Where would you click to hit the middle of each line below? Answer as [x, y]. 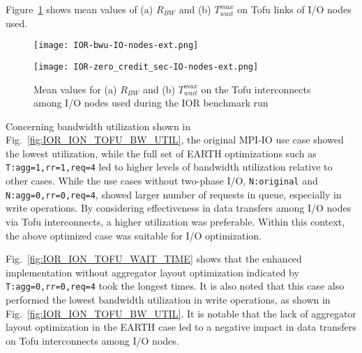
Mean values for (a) [75, 89]
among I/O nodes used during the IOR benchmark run [151, 103]
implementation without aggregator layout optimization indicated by [152, 272]
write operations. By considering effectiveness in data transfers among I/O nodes [179, 208]
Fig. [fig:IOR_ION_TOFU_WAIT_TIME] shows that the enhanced [154, 259]
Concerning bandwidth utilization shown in [98, 126]
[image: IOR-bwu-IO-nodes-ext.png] [116, 46]
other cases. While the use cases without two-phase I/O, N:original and [162, 181]
